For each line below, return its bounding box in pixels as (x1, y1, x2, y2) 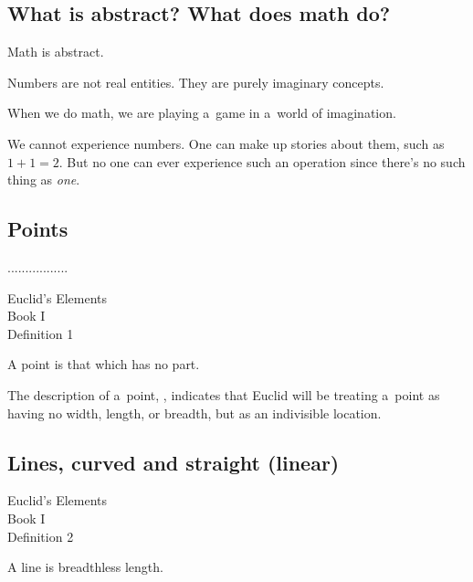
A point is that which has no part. (7, 354, 200, 374)
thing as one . (7, 170, 80, 189)
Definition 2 (7, 526, 74, 545)
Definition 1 (7, 323, 74, 343)
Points (7, 215, 68, 243)
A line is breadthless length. (7, 557, 163, 577)
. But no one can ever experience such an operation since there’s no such (58, 152, 466, 171)
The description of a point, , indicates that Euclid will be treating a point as (7, 385, 440, 404)
